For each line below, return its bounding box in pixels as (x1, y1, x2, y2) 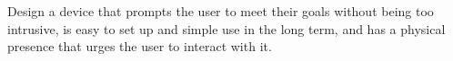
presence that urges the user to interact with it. (7, 37, 272, 56)
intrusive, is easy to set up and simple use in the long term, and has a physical (7, 19, 446, 38)
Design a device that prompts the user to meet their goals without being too (7, 2, 434, 20)
